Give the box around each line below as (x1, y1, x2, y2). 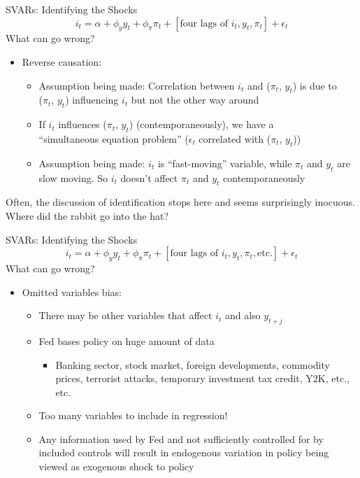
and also (224, 308, 261, 323)
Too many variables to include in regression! (38, 408, 228, 423)
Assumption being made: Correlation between (38, 78, 235, 92)
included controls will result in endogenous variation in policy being (38, 445, 329, 460)
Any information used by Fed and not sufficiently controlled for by (38, 431, 324, 446)
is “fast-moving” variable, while (157, 155, 292, 170)
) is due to (292, 78, 337, 92)
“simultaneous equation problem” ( (38, 131, 189, 146)
